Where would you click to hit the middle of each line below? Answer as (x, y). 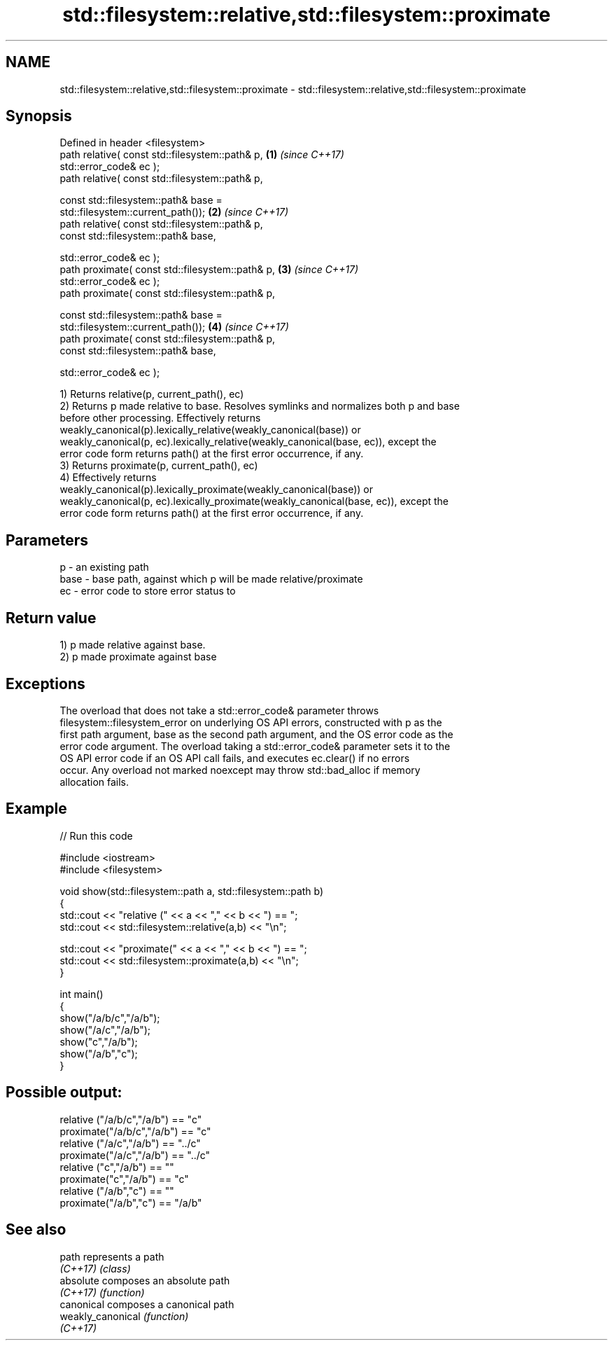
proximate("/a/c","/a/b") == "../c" (135, 1155)
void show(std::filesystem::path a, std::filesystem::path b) (192, 891)
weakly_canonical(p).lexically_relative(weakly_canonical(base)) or (210, 430)
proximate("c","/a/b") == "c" (124, 1179)
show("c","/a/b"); (99, 1041)
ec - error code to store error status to (148, 591)
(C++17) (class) (95, 1268)
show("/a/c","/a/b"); (105, 1029)
